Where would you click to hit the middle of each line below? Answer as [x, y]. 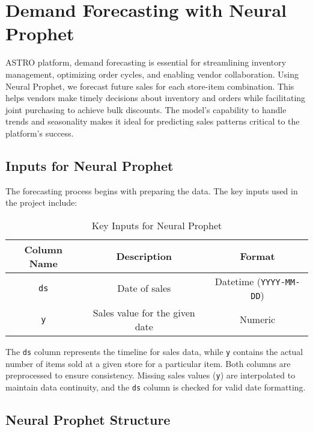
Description [144, 256]
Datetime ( [238, 281]
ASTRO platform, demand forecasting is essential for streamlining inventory [146, 62]
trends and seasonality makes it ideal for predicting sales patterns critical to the [153, 121]
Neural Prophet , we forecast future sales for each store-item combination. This [150, 86]
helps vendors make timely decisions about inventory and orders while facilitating [156, 98]
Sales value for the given [144, 312]
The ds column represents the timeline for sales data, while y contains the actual [154, 351]
